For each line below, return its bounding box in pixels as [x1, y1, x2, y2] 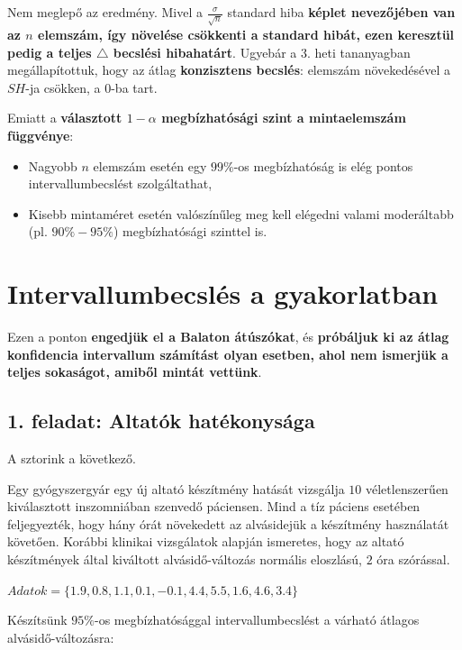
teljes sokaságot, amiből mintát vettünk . [7, 362, 262, 381]
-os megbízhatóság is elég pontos [233, 156, 413, 175]
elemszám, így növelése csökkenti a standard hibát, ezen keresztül [38, 24, 455, 43]
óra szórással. [376, 549, 450, 568]
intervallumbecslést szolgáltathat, [28, 174, 213, 193]
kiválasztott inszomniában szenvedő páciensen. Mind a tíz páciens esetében [7, 497, 421, 516]
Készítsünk [7, 610, 68, 629]
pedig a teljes [7, 42, 92, 61]
